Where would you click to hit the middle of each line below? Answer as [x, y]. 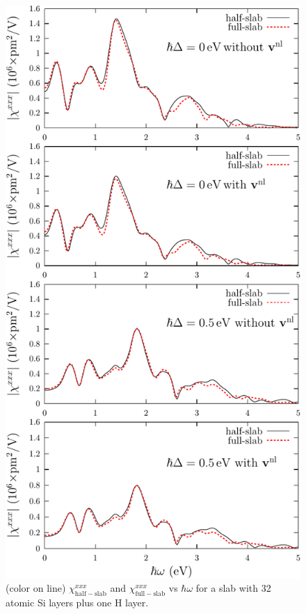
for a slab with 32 [233, 588]
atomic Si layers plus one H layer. [77, 603]
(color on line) [36, 588]
